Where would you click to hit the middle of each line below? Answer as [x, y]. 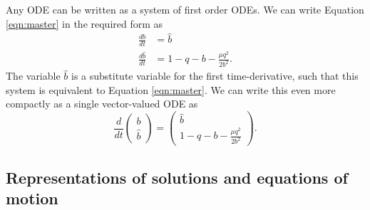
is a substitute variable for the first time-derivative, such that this [215, 76]
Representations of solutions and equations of [177, 177]
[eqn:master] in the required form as [84, 23]
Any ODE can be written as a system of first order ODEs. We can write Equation [185, 9]
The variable [33, 76]
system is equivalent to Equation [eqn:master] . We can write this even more [171, 89]
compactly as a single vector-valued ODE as [102, 104]
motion [32, 198]
